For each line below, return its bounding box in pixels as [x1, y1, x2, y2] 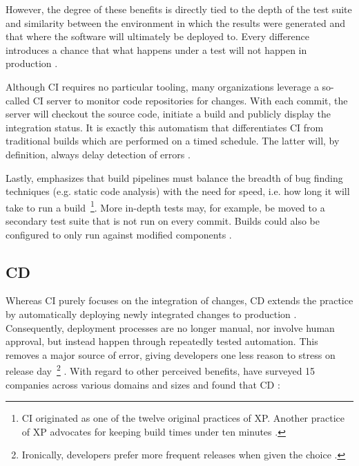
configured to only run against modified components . [6, 227, 232, 241]
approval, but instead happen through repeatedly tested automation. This [6, 334, 318, 348]
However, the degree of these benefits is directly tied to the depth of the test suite [6, 2, 352, 16]
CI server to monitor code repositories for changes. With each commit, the [32, 93, 348, 107]
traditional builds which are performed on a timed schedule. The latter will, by [6, 133, 340, 148]
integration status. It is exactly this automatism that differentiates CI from [6, 120, 324, 134]
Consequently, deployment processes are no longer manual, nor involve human [6, 320, 335, 335]
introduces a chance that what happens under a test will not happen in [6, 42, 307, 57]
